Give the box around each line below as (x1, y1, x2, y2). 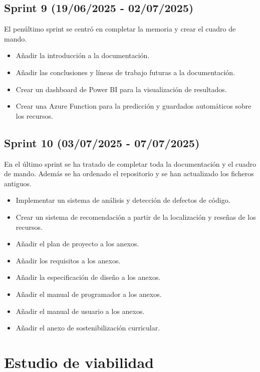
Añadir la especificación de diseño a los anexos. (16, 272, 161, 282)
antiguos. (4, 178, 32, 188)
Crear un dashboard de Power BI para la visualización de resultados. (16, 84, 227, 94)
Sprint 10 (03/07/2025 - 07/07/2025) (4, 135, 200, 150)
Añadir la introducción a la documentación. (16, 50, 150, 61)
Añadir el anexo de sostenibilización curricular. (16, 322, 160, 333)
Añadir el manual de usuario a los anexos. (16, 305, 145, 316)
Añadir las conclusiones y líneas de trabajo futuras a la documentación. (16, 67, 235, 77)
